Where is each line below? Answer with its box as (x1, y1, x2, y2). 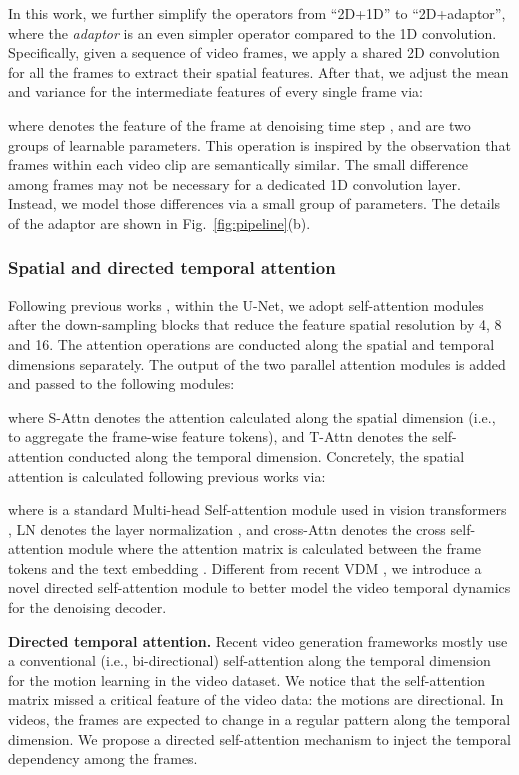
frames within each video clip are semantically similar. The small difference (8, 154, 469, 175)
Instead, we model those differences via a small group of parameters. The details (8, 193, 501, 214)
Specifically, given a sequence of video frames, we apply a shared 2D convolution (8, 42, 500, 63)
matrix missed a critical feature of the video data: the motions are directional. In (8, 689, 504, 710)
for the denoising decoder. (8, 597, 167, 618)
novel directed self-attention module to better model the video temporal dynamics (8, 577, 511, 598)
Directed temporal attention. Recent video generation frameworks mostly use (8, 630, 508, 651)
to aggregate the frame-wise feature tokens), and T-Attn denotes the (8, 426, 428, 447)
